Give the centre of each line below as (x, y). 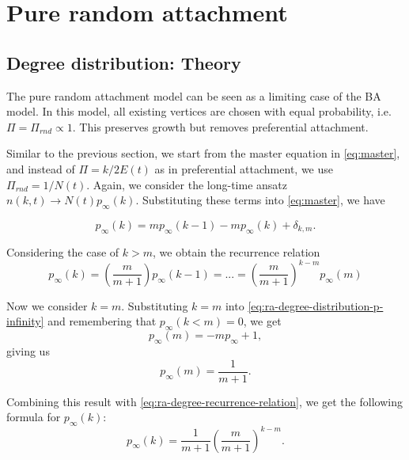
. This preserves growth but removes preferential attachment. (220, 126)
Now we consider (47, 305)
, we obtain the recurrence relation (237, 251)
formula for (34, 417)
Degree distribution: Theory (124, 62)
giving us (28, 351)
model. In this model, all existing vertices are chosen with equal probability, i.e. (199, 111)
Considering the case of (63, 251)
